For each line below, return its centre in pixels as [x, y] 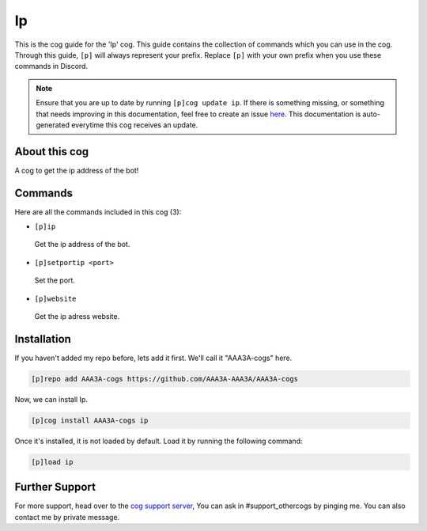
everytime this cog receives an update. [135, 125]
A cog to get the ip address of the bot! [77, 170]
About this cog [52, 152]
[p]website [55, 298]
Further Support [55, 487]
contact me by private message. [67, 517]
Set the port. [55, 280]
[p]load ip [52, 462]
